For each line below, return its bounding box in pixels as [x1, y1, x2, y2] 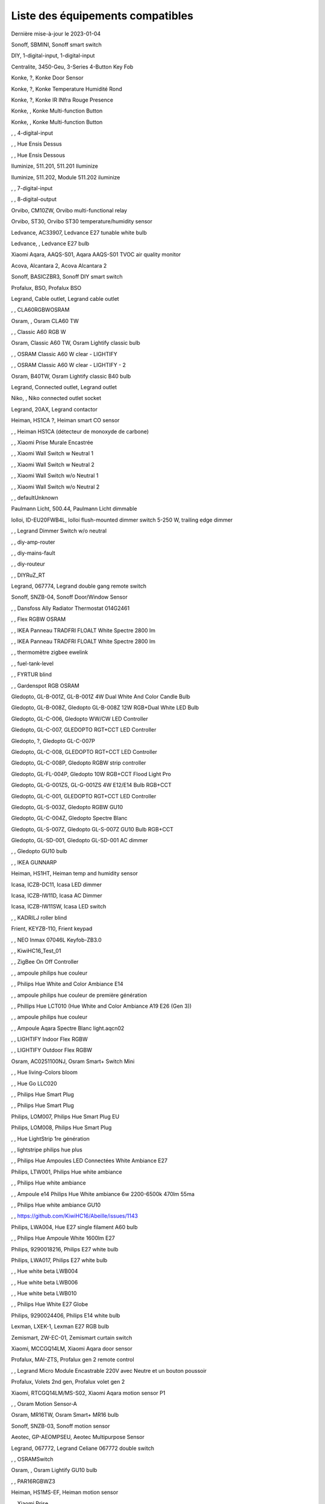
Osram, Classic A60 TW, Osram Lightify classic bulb [11, 339, 141, 347]
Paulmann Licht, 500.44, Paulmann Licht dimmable [11, 505, 138, 513]
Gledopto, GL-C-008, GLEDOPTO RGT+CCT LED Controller [11, 748, 158, 755]
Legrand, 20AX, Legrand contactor [11, 405, 98, 413]
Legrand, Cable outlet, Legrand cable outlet [11, 295, 120, 302]
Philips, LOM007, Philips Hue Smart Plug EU [11, 1113, 120, 1120]
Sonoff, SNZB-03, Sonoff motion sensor [11, 1422, 111, 1429]
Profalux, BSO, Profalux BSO [11, 284, 81, 291]
